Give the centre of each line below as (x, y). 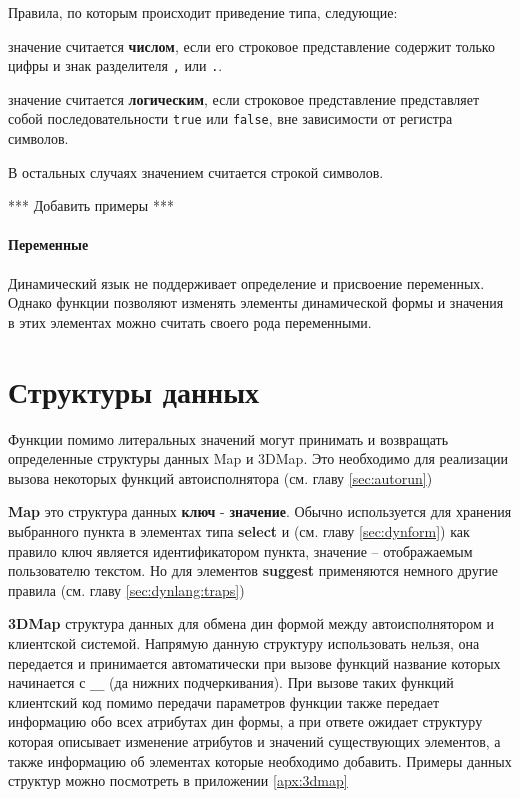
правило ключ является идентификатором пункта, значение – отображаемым (240, 550)
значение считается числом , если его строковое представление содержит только (251, 45)
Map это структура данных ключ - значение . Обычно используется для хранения (260, 511)
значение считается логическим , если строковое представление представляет (244, 98)
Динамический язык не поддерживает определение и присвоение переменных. (246, 282)
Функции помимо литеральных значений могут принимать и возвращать (228, 438)
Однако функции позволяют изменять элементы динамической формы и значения (256, 302)
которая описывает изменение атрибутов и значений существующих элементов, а (254, 740)
